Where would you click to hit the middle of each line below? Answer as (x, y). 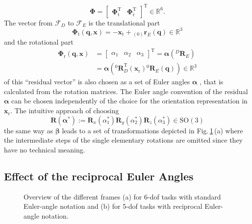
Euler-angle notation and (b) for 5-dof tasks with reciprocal (113, 206)
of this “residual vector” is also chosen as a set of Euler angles (97, 82)
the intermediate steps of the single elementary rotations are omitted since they (123, 140)
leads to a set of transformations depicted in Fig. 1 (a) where (152, 130)
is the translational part (124, 22)
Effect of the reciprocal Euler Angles (99, 176)
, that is (212, 82)
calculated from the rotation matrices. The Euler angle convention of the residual (126, 91)
